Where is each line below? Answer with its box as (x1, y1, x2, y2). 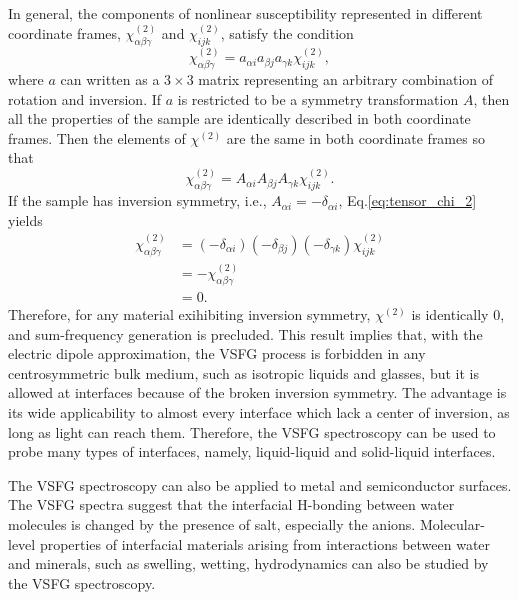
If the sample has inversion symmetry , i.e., (8, 190, 267, 211)
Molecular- (419, 513, 485, 534)
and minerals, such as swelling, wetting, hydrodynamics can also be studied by (8, 553, 489, 574)
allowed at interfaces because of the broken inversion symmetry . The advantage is (8, 382, 507, 403)
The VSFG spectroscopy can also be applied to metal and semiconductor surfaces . (8, 474, 512, 495)
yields (8, 209, 43, 230)
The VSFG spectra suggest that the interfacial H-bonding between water (8, 494, 455, 515)
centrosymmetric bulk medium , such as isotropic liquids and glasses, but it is (8, 362, 479, 383)
